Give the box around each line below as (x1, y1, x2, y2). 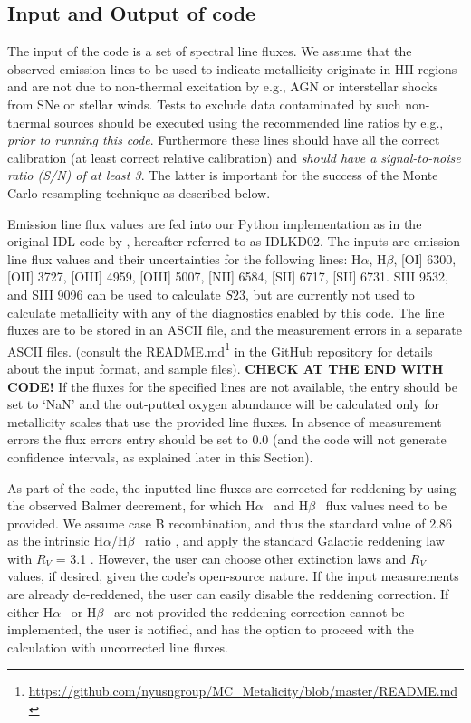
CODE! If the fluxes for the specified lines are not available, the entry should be (7, 376, 457, 395)
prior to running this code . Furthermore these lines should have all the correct (7, 130, 440, 149)
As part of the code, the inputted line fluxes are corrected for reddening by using (7, 478, 457, 497)
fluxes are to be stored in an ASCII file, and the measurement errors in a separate (7, 320, 462, 339)
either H (7, 602, 53, 621)
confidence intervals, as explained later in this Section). (7, 447, 313, 466)
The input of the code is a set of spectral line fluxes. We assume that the (7, 42, 412, 61)
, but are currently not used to (245, 284, 415, 303)
